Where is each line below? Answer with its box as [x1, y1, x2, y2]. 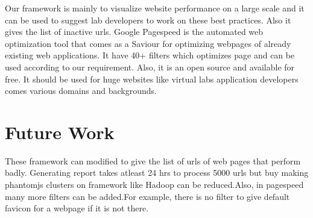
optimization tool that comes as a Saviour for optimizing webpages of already [5, 37, 291, 49]
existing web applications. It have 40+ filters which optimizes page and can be [5, 49, 295, 61]
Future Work [5, 119, 115, 144]
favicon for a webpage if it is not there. [5, 202, 149, 214]
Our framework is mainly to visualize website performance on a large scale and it [5, 2, 305, 14]
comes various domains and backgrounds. [5, 84, 157, 97]
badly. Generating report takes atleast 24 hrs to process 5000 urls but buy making [5, 166, 309, 179]
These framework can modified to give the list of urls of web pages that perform [5, 154, 301, 167]
